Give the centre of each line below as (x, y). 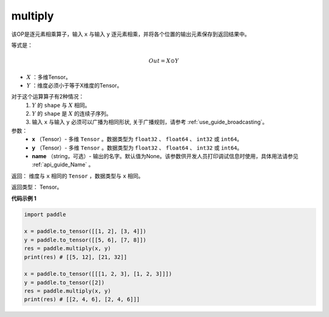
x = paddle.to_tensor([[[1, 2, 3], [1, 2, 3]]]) (98, 274)
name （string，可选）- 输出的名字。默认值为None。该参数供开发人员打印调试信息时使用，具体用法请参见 (165, 156)
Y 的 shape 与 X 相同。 (61, 105)
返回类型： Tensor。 (37, 187)
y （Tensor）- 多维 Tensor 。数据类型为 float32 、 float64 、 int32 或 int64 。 (137, 148)
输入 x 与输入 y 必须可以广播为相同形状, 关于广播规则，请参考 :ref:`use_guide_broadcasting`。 (150, 122)
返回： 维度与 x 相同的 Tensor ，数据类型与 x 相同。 (78, 176)
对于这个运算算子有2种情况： (48, 97)
